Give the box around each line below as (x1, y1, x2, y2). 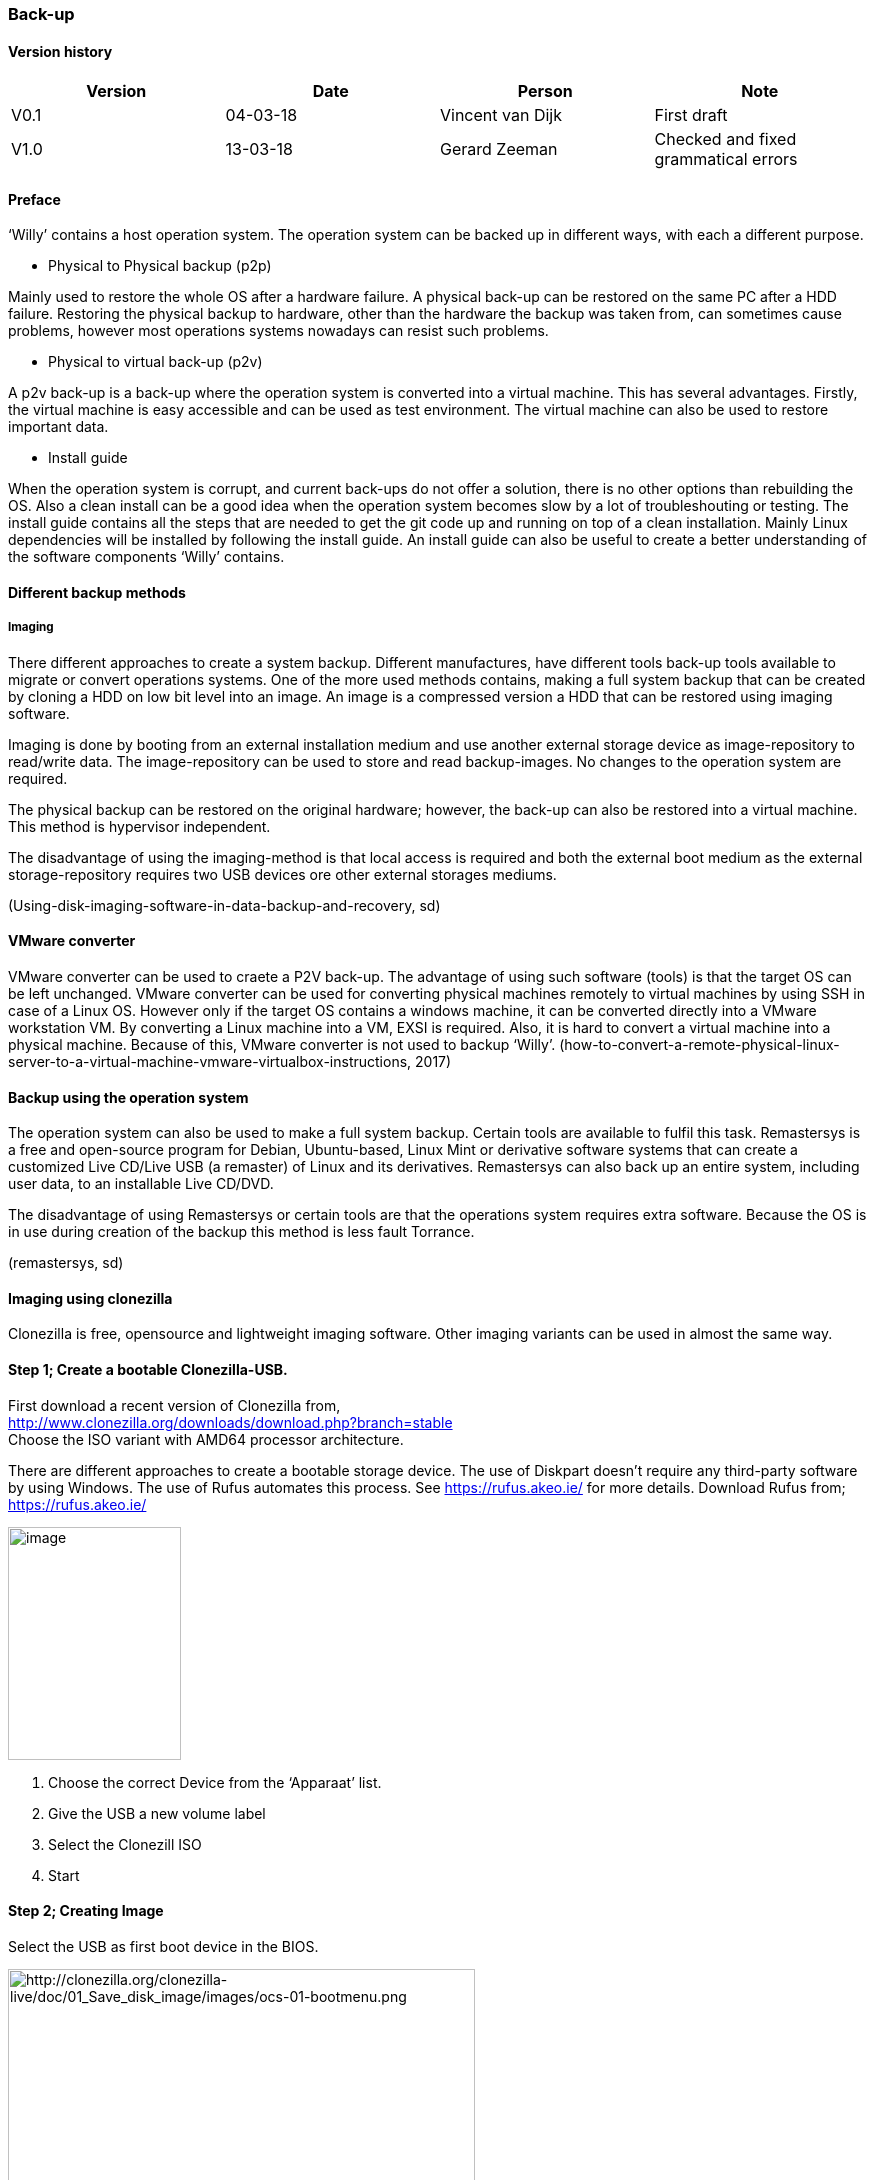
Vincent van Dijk (440, 105, 562, 126)
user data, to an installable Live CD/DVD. (8, 1175, 274, 1193)
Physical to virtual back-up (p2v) (48, 353, 263, 371)
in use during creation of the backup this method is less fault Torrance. (8, 1223, 475, 1241)
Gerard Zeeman (440, 139, 558, 160)
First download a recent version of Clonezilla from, (8, 1396, 341, 1414)
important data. (8, 418, 109, 436)
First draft (654, 105, 728, 126)
